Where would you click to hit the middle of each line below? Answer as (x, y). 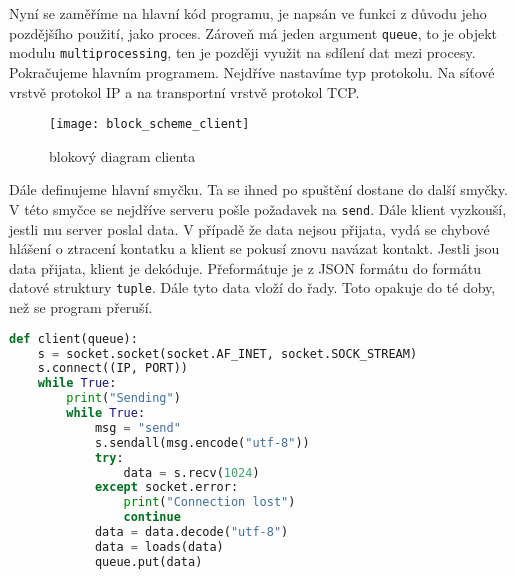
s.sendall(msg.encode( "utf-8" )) (202, 442)
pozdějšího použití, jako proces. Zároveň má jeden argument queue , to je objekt (253, 32)
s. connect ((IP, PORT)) (112, 368)
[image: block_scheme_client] (149, 124)
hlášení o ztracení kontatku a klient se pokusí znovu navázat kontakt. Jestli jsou (254, 248)
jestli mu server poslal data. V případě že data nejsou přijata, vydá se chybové (249, 228)
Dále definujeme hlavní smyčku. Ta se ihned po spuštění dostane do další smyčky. (258, 189)
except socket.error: (166, 487)
